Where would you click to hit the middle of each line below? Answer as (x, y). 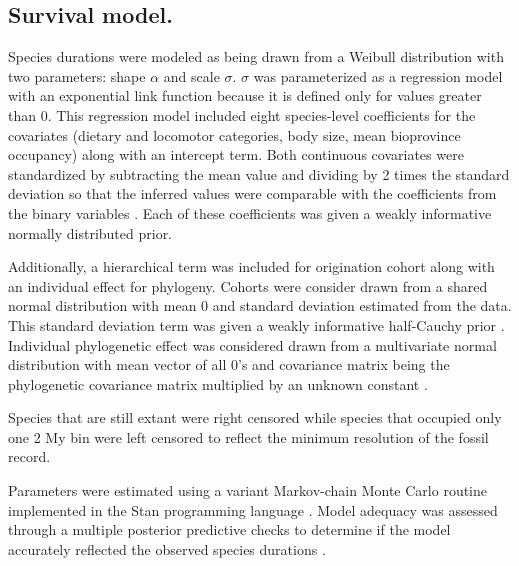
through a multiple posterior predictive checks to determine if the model (229, 529)
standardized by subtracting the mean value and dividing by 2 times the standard (259, 173)
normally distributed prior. (90, 232)
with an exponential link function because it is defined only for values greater (245, 95)
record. (29, 456)
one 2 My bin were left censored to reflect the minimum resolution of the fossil (248, 436)
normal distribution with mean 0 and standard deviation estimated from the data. (260, 305)
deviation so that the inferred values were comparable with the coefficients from (252, 193)
